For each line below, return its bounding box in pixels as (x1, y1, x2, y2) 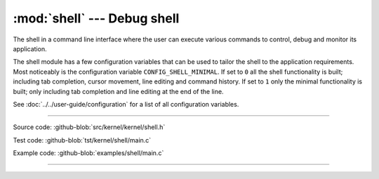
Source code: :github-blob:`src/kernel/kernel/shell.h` (13, 123, 166, 131)
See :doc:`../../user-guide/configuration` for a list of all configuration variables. (13, 100, 239, 108)
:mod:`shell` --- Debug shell (13, 11, 180, 26)
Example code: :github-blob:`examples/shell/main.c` (13, 149, 164, 157)
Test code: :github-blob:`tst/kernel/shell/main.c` (13, 135, 152, 144)
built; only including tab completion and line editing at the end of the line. (13, 87, 224, 95)
